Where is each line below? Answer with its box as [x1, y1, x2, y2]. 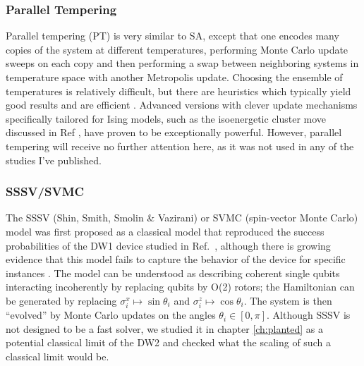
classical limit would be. [6, 348, 109, 363]
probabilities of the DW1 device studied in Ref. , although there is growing [6, 238, 331, 252]
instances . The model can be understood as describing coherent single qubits [6, 265, 340, 280]
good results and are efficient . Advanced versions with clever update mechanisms [6, 97, 358, 112]
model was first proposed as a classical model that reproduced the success [6, 224, 324, 238]
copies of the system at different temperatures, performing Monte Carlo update [6, 42, 348, 56]
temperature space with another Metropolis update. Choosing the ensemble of [6, 70, 343, 84]
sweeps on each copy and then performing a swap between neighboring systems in [6, 56, 359, 71]
